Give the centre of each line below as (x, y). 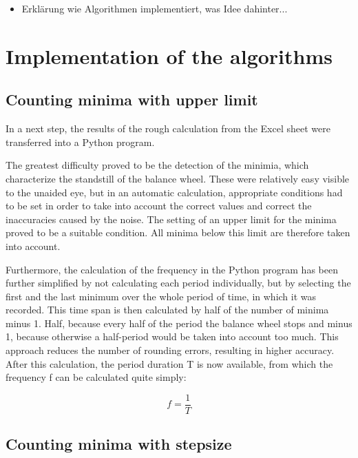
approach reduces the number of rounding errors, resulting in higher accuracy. (170, 350)
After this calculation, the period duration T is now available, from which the (169, 363)
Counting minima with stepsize (119, 444)
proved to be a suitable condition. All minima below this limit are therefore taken (178, 232)
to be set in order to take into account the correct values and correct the (159, 206)
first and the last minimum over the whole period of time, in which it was (161, 296)
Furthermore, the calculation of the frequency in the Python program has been (172, 269)
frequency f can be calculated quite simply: (96, 377)
